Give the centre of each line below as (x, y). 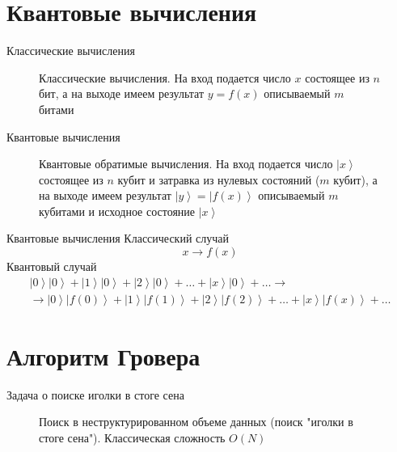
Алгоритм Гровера (103, 355)
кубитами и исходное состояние (117, 211)
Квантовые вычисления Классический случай (118, 238)
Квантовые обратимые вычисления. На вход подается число (186, 164)
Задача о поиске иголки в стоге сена (95, 394)
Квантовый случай (52, 266)
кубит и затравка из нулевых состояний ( (219, 179)
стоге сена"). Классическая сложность (132, 438)
